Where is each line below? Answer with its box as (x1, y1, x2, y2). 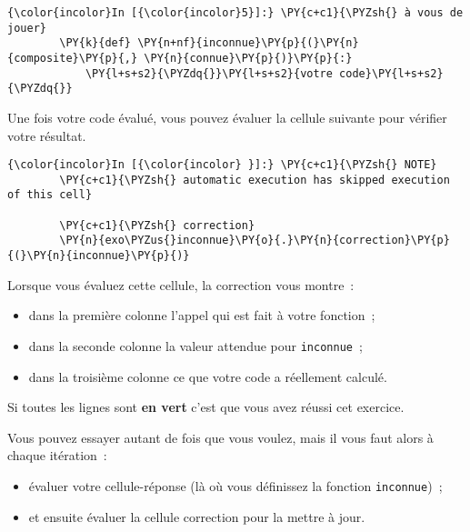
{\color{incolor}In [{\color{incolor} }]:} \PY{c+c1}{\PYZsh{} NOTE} (7, 158, 437, 172)
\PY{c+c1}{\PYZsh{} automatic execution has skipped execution (59, 173, 450, 186)
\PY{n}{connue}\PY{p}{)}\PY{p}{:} (144, 51, 353, 65)
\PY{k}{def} (59, 36, 132, 50)
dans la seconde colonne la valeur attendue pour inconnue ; (28, 336, 363, 355)
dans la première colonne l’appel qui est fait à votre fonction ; (28, 306, 375, 325)
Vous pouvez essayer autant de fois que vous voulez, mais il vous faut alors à (7, 427, 434, 447)
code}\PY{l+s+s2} (339, 66, 444, 80)
